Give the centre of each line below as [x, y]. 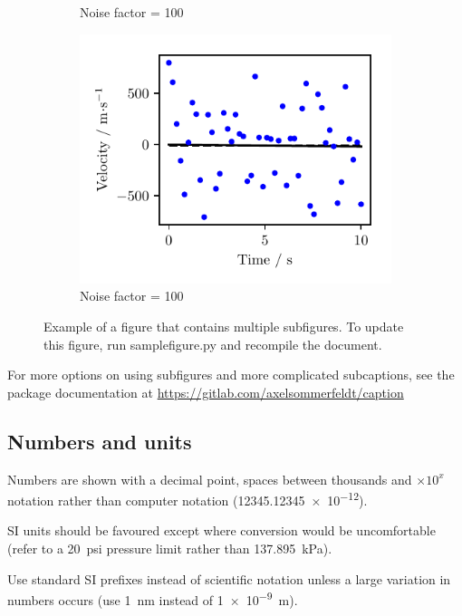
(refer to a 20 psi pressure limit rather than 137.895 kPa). [170, 548]
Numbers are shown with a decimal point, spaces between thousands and [210, 479]
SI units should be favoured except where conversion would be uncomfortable [221, 530]
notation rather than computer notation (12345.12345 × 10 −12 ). [188, 499]
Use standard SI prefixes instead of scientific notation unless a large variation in [229, 578]
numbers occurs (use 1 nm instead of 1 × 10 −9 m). [153, 598]
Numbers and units [100, 441]
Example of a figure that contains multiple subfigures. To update [224, 326]
